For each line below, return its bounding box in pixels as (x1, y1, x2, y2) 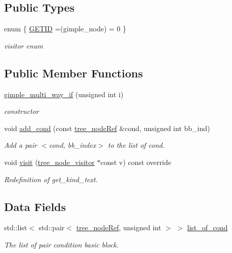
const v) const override (100, 156, 171, 167)
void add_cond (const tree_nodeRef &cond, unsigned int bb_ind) (4, 122, 210, 133)
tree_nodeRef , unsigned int (76, 222, 162, 233)
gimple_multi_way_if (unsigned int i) (4, 89, 124, 99)
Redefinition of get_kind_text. (4, 174, 98, 184)
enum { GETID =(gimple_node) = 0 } (4, 23, 127, 34)
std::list (4, 222, 27, 233)
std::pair (38, 222, 65, 233)
